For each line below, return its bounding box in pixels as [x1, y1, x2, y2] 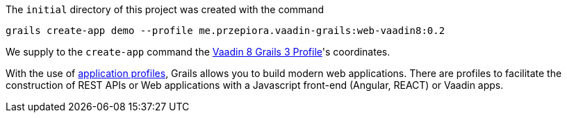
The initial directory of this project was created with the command [6, 3, 324, 15]
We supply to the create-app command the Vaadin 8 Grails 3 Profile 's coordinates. [6, 46, 391, 58]
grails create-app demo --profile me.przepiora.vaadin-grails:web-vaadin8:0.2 [6, 25, 445, 36]
